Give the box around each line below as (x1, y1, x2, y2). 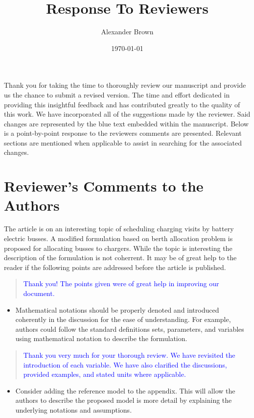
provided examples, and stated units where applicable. (23, 369, 186, 379)
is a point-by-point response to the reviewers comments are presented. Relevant (4, 128, 242, 138)
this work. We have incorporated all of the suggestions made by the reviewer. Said (4, 109, 251, 119)
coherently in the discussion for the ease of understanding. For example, (15, 314, 231, 324)
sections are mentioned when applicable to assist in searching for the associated (4, 137, 242, 148)
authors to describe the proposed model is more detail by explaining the (15, 395, 232, 405)
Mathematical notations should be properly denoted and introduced (15, 304, 219, 315)
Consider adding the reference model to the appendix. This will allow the (15, 385, 235, 395)
